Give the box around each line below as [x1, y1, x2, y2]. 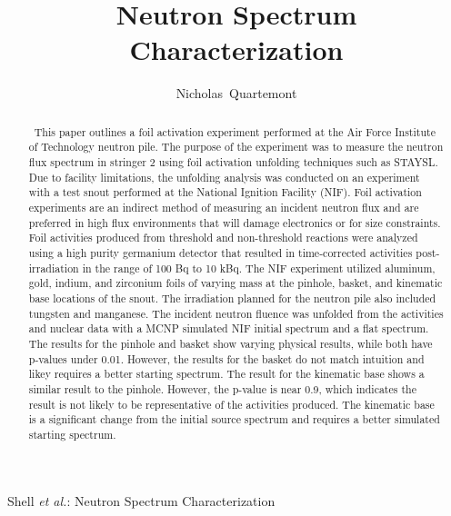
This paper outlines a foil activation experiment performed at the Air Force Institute [34, 124, 436, 139]
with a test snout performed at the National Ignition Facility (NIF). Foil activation [28, 184, 422, 200]
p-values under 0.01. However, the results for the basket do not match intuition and [28, 351, 425, 366]
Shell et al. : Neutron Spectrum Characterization [7, 491, 276, 511]
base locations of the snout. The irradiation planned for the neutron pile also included [28, 290, 436, 305]
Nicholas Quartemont [175, 84, 297, 103]
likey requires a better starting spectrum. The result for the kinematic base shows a [28, 366, 425, 382]
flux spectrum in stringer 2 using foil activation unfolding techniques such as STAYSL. [28, 154, 438, 170]
